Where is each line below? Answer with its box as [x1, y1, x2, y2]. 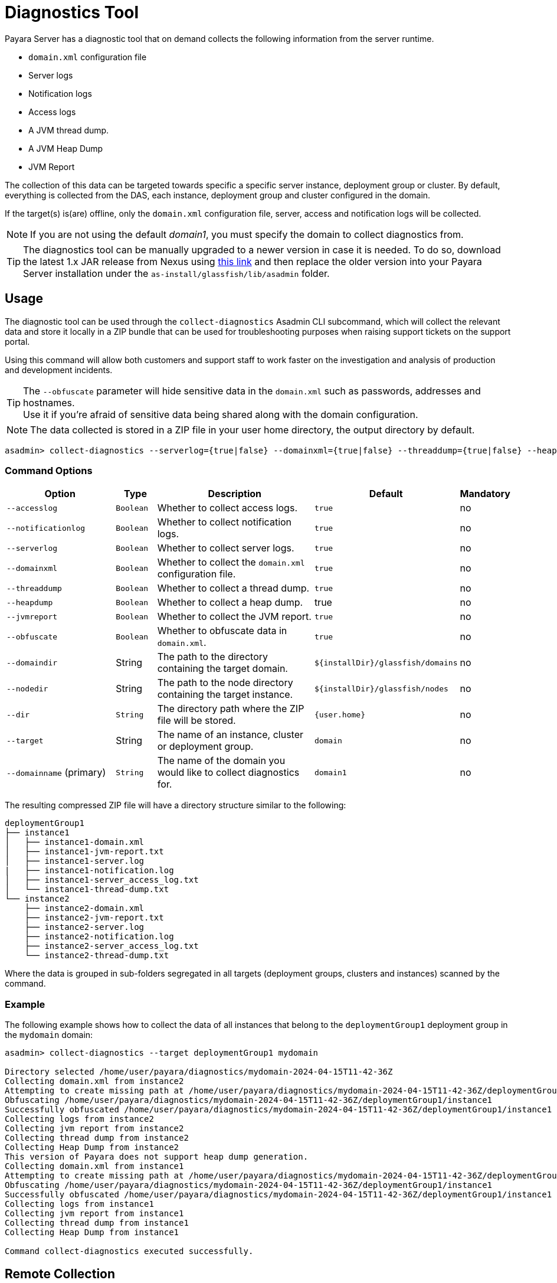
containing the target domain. [157, 662, 288, 675]
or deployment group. [157, 740, 254, 753]
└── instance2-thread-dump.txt [24, 951, 169, 961]
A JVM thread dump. [28, 125, 109, 135]
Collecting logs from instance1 [5, 1199, 154, 1209]
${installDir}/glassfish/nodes [314, 684, 448, 693]
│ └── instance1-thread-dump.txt [5, 884, 169, 894]
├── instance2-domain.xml [24, 903, 145, 913]
